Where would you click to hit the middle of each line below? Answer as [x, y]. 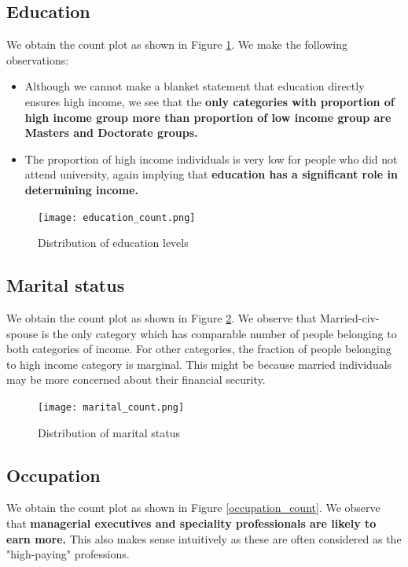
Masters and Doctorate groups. [111, 133]
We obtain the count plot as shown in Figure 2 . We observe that [162, 318]
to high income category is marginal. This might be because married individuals [199, 364]
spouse [22, 333]
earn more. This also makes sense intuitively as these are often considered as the [204, 538]
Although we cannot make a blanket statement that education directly [195, 86]
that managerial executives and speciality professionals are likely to [191, 523]
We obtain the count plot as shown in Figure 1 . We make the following [177, 44]
